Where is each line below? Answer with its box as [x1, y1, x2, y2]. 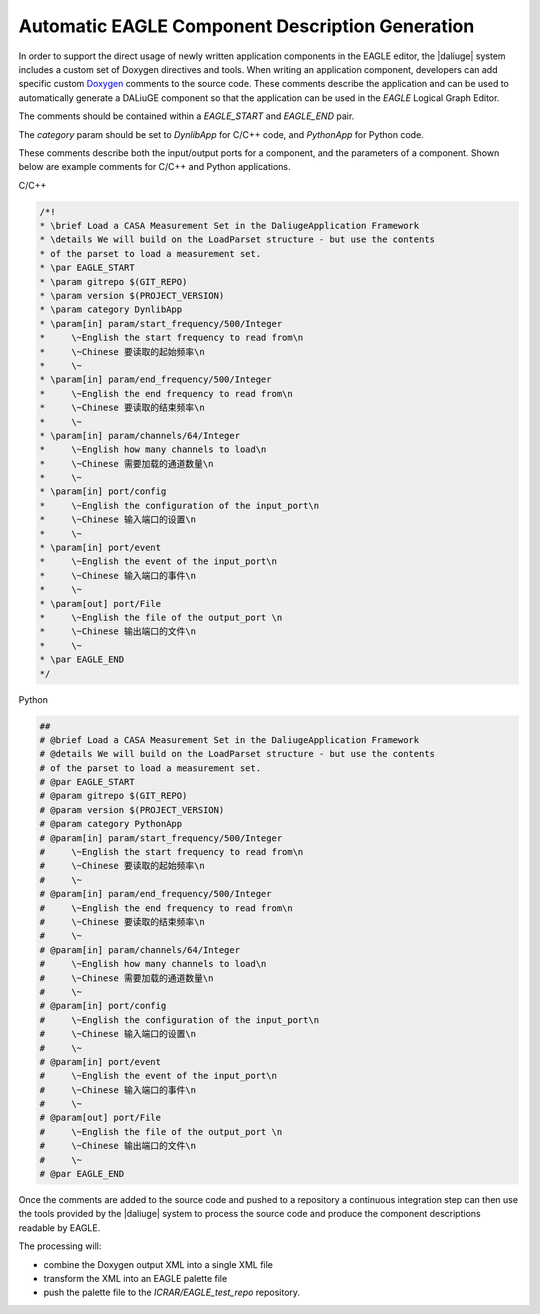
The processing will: [18, 1240, 102, 1252]
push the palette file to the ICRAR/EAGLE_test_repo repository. [43, 1286, 300, 1299]
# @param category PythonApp [39, 818, 183, 830]
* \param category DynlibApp [39, 304, 183, 315]
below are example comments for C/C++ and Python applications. [18, 161, 291, 173]
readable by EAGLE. [18, 1221, 101, 1234]
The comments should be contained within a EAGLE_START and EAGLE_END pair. [18, 110, 355, 122]
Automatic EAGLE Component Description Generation [18, 15, 475, 37]
